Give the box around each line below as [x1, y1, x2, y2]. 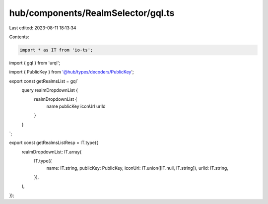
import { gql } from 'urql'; [9, 60, 61, 66]
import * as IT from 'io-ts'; [19, 47, 93, 53]
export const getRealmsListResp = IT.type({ [9, 139, 99, 146]
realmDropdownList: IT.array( [21, 149, 82, 155]
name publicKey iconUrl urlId [46, 103, 106, 109]
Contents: [9, 34, 29, 40]
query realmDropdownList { [21, 87, 78, 93]
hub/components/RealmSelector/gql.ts [9, 7, 175, 18]
